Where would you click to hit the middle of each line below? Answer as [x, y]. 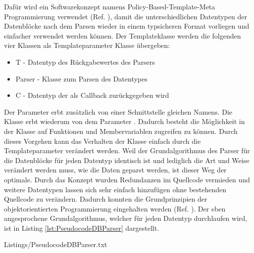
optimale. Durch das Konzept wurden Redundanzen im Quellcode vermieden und [127, 179]
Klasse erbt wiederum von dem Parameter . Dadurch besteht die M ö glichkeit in [125, 121]
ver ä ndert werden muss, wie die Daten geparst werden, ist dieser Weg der [115, 170]
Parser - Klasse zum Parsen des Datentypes [81, 78]
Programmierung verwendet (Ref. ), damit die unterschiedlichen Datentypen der [126, 16]
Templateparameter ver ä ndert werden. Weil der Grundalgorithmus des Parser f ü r [127, 150]
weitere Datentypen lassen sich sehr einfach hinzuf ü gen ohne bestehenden [115, 189]
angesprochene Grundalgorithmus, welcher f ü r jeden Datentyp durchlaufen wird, [126, 218]
